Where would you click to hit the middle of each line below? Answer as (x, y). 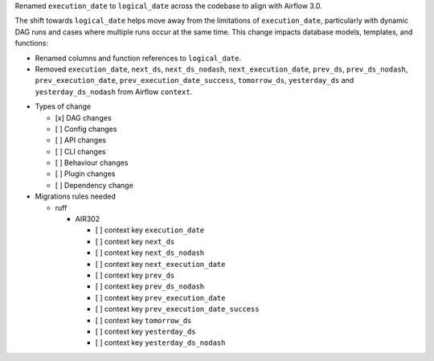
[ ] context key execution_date (150, 230)
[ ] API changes (80, 140)
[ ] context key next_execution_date (160, 264)
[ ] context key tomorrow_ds (143, 320)
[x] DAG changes (83, 117)
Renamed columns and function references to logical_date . (138, 58)
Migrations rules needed (76, 196)
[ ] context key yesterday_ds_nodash (160, 343)
